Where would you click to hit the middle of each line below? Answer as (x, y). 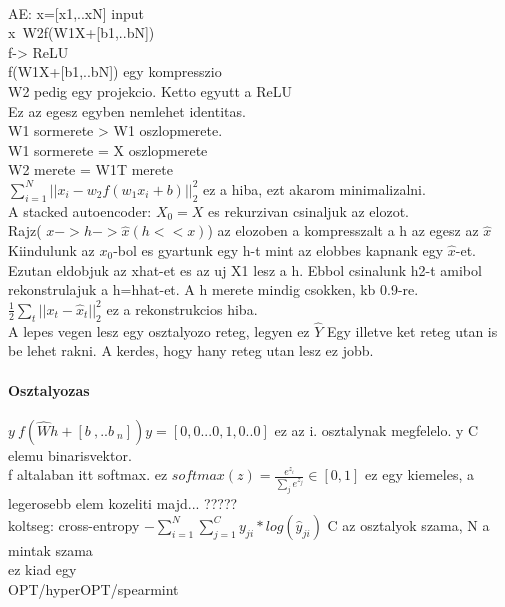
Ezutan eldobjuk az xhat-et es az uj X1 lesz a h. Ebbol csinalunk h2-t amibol (245, 269)
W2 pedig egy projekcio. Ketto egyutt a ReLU (150, 90)
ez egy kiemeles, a (420, 474)
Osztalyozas (49, 389)
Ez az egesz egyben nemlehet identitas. (127, 110)
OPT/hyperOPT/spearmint (93, 588)
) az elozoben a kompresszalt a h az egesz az (343, 230)
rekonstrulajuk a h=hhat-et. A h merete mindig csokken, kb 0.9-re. (213, 289)
